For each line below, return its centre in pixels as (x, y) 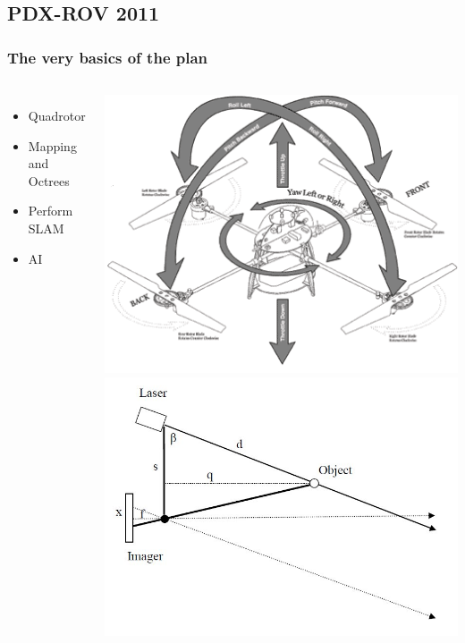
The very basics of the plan (108, 57)
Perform (51, 211)
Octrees (49, 180)
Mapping (52, 145)
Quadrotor (57, 115)
